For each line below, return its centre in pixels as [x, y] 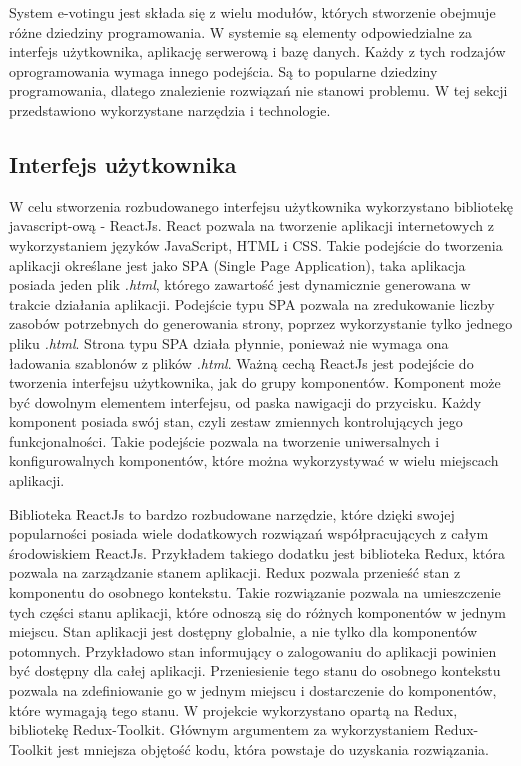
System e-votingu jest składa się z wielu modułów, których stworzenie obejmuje [252, 12]
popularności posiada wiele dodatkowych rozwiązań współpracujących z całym [249, 533]
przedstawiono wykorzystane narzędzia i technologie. [170, 109]
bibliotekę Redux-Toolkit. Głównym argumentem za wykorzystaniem [219, 729]
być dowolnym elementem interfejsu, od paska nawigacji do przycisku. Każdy [245, 401]
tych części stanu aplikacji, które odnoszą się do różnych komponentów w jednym [257, 611]
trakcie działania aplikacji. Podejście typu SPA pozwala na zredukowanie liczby [252, 303]
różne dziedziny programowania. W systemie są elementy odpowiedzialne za [241, 31]
